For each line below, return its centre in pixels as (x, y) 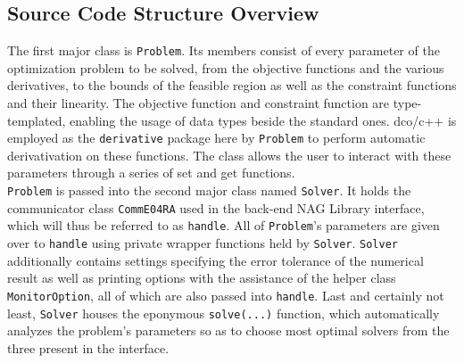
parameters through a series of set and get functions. (151, 173)
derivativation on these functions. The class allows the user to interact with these (229, 155)
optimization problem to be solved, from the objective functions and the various (226, 67)
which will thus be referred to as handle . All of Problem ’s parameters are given (224, 225)
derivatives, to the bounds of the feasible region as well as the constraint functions (232, 85)
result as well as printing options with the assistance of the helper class (202, 278)
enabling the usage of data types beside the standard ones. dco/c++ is (263, 120)
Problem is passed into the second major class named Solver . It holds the (209, 190)
